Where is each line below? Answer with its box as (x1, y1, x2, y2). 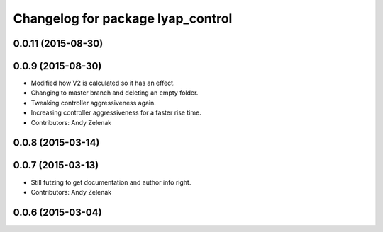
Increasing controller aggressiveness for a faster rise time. (30, 108, 201, 117)
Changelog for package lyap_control (13, 11, 233, 26)
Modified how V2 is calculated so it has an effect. (30, 79, 175, 88)
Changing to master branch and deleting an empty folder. (30, 88, 199, 97)
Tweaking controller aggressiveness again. (30, 98, 156, 107)
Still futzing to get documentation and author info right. (30, 178, 191, 187)
